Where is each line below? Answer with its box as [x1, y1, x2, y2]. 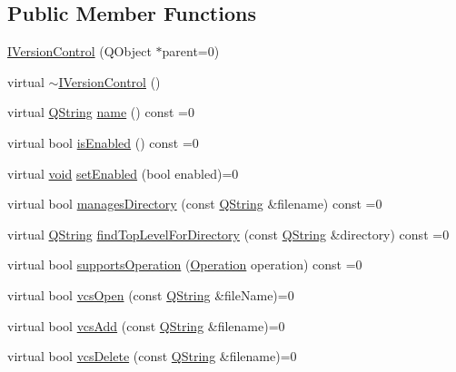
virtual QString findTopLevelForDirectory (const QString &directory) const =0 [7, 224, 450, 243]
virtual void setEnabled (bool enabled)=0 [7, 163, 239, 182]
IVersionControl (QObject [7, 42, 152, 61]
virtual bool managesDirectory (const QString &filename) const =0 [7, 194, 382, 213]
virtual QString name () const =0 [7, 103, 194, 122]
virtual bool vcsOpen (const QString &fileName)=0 [7, 285, 294, 304]
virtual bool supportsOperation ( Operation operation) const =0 [7, 255, 362, 274]
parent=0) [162, 42, 220, 61]
